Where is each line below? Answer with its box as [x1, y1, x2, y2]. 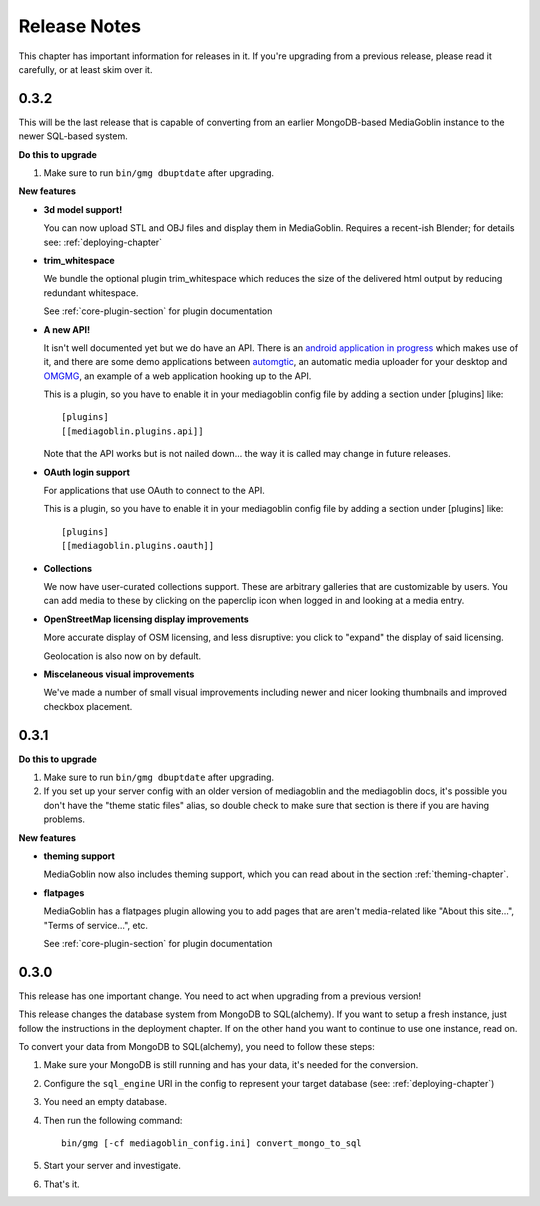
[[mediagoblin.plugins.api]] [61, 425, 204, 437]
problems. [43, 813, 85, 825]
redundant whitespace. [43, 286, 139, 299]
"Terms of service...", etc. [43, 919, 149, 931]
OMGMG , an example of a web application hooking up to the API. [43, 370, 312, 382]
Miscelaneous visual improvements [43, 668, 195, 680]
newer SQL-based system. [18, 130, 129, 142]
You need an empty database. [43, 1096, 167, 1108]
